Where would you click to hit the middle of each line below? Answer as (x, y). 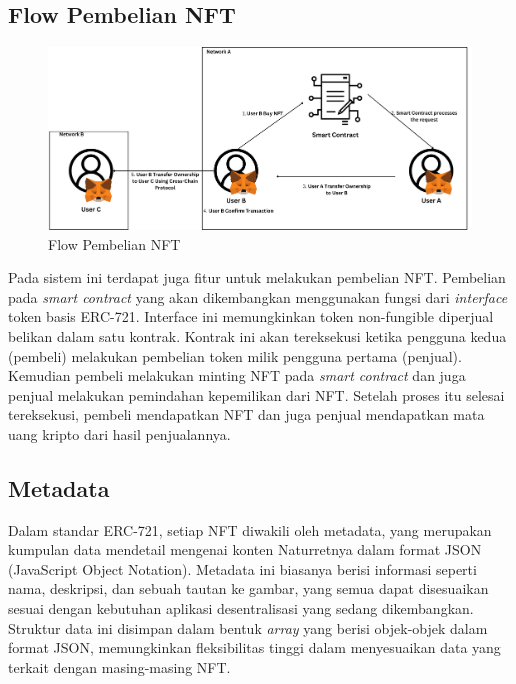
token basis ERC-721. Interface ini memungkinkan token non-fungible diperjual (251, 316)
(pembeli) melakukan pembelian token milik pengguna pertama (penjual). (235, 355)
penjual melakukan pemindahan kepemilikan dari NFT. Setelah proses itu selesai (256, 394)
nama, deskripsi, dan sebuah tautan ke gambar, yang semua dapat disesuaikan (248, 588)
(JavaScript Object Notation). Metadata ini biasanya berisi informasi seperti (242, 568)
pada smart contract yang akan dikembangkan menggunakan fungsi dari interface (258, 296)
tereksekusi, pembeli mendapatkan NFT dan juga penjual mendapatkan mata (246, 414)
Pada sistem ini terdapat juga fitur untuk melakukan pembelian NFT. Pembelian (257, 277)
